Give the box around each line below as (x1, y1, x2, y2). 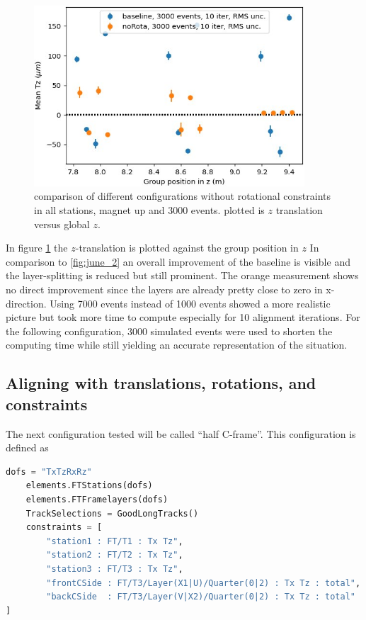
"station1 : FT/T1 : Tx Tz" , (46, 536, 183, 546)
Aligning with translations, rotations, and (6, 372, 316, 394)
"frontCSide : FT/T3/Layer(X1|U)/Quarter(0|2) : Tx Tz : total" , (46, 577, 361, 588)
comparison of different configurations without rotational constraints (34, 188, 331, 203)
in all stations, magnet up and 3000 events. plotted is (34, 203, 265, 218)
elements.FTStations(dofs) (25, 480, 153, 491)
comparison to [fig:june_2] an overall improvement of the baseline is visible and (6, 254, 350, 269)
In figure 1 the (6, 240, 68, 255)
